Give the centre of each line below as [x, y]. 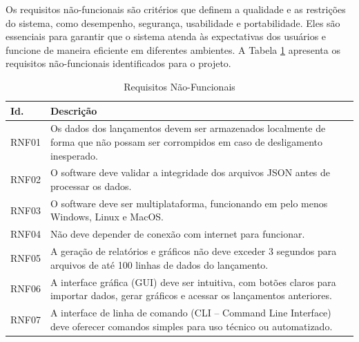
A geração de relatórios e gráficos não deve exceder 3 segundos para [193, 251]
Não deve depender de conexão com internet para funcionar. [177, 234]
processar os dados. [91, 186]
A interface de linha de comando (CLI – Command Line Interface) [191, 313]
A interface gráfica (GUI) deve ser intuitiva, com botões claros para [193, 282]
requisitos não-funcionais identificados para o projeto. [118, 63]
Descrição [74, 110]
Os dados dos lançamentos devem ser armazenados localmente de [188, 128]
